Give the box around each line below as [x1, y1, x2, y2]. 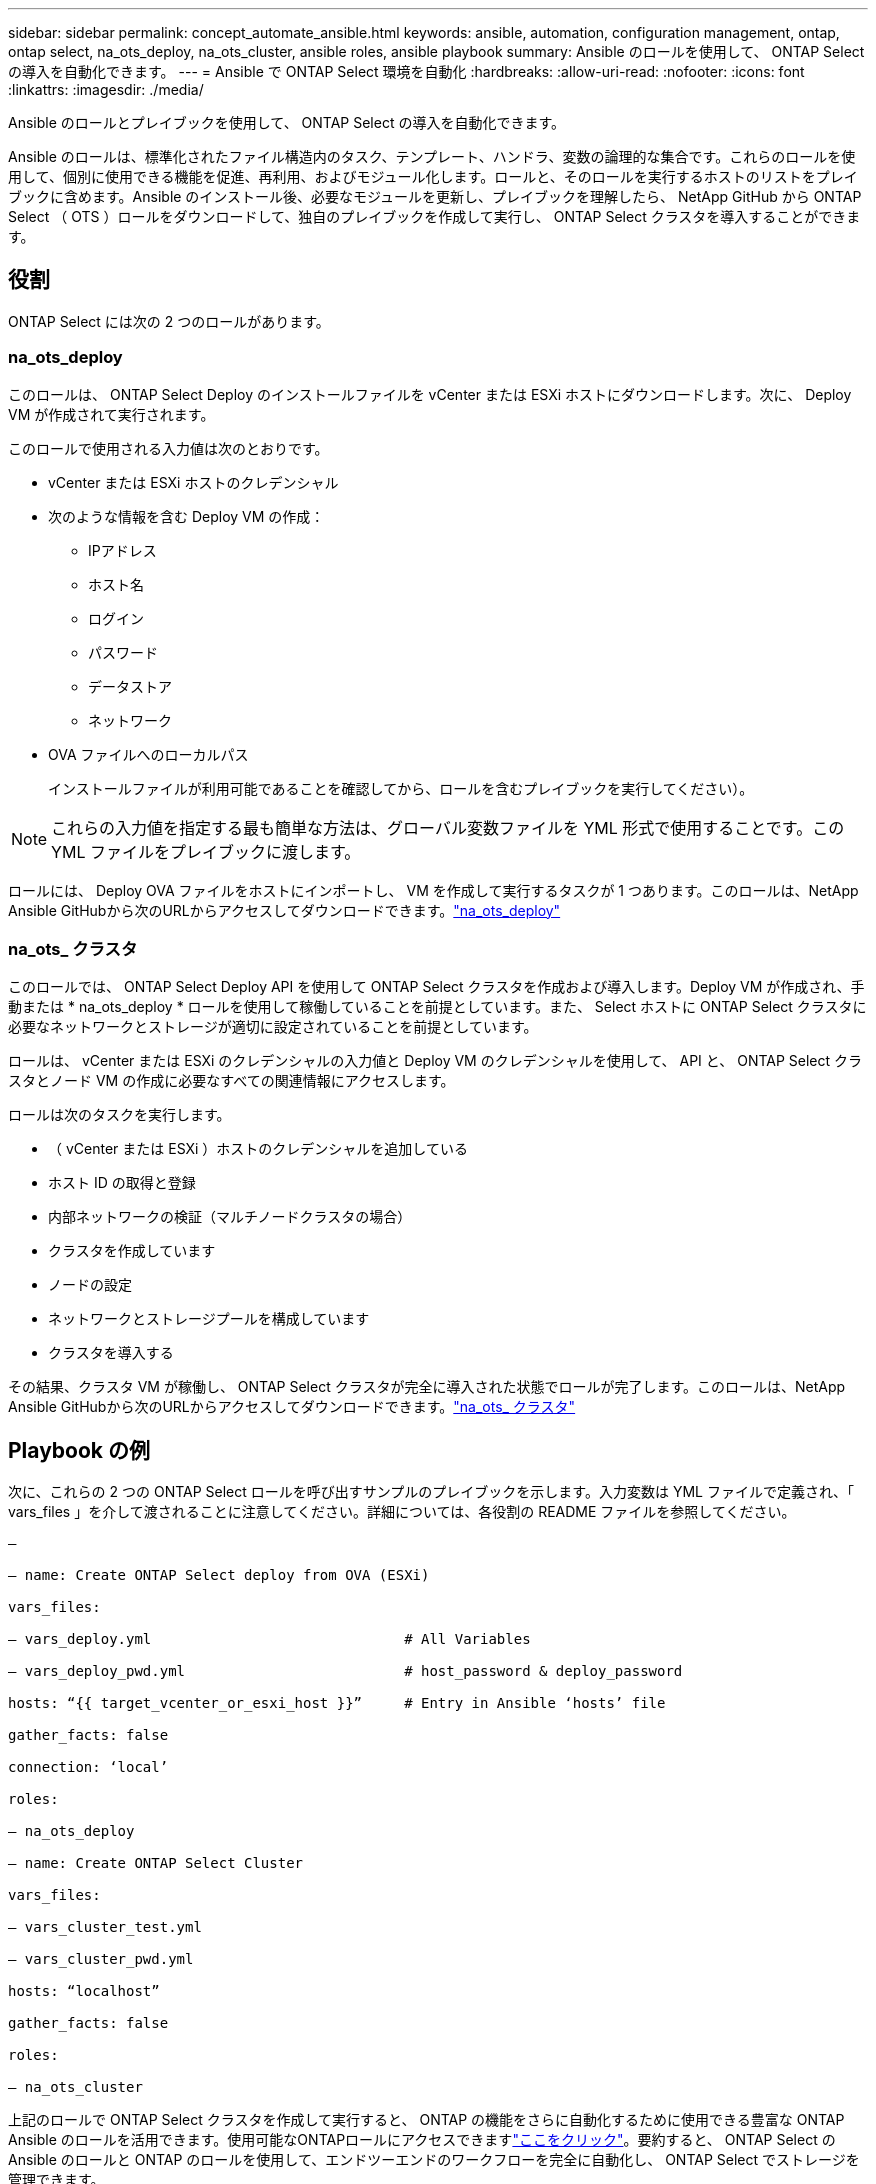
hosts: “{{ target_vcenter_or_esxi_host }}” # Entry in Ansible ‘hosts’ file [8, 1695, 666, 1712]
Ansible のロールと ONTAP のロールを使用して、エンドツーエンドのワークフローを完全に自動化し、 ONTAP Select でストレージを [8, 2151, 860, 2169]
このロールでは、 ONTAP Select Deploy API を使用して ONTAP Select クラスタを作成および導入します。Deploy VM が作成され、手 [8, 978, 865, 996]
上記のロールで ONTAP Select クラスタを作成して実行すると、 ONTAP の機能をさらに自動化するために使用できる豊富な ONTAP [8, 2111, 845, 2129]
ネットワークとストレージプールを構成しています [48, 1310, 370, 1328]
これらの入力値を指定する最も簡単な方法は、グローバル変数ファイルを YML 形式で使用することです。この [51, 817, 845, 838]
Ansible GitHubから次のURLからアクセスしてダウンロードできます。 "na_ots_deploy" [8, 901, 561, 919]
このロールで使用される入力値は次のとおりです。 [8, 439, 329, 457]
